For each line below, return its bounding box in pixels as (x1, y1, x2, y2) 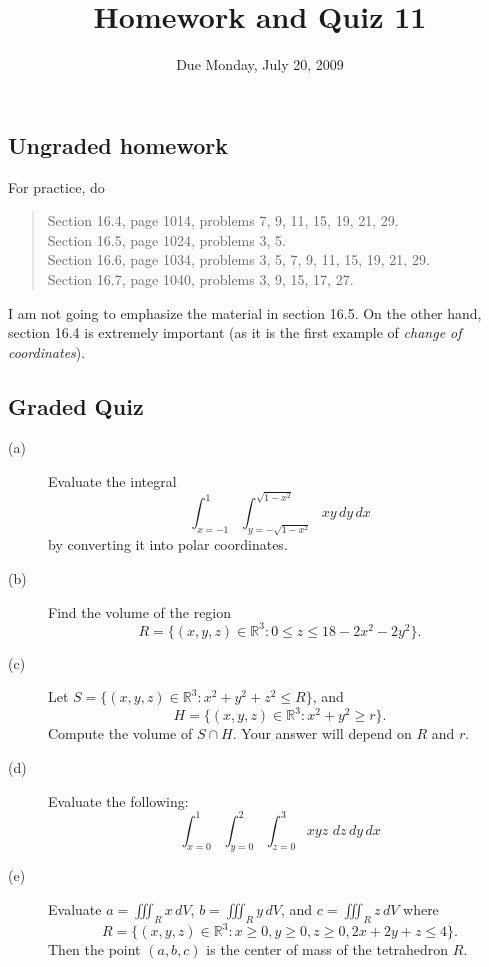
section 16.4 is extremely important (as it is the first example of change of (8, 322, 462, 343)
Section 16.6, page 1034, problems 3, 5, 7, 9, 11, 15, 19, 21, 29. (47, 249, 430, 270)
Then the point (48, 939, 141, 960)
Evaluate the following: (48, 790, 189, 811)
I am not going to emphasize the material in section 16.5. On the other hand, (8, 302, 482, 323)
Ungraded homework (8, 129, 228, 160)
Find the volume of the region (48, 601, 232, 622)
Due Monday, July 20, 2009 (176, 54, 344, 75)
